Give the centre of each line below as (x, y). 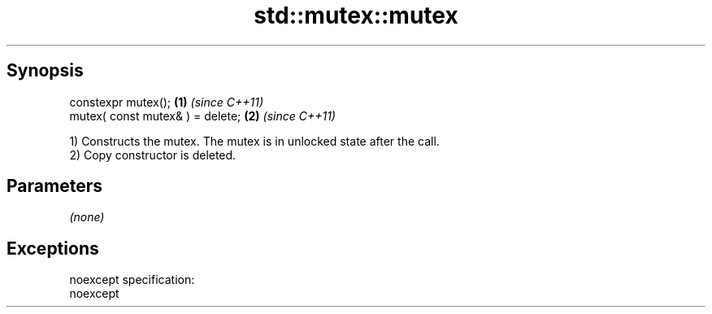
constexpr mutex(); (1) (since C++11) (166, 102)
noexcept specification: (132, 280)
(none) (87, 217)
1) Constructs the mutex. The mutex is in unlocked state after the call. (254, 141)
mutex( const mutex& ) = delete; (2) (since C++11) (202, 116)
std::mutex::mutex (356, 15)
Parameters (54, 186)
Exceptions (53, 248)
